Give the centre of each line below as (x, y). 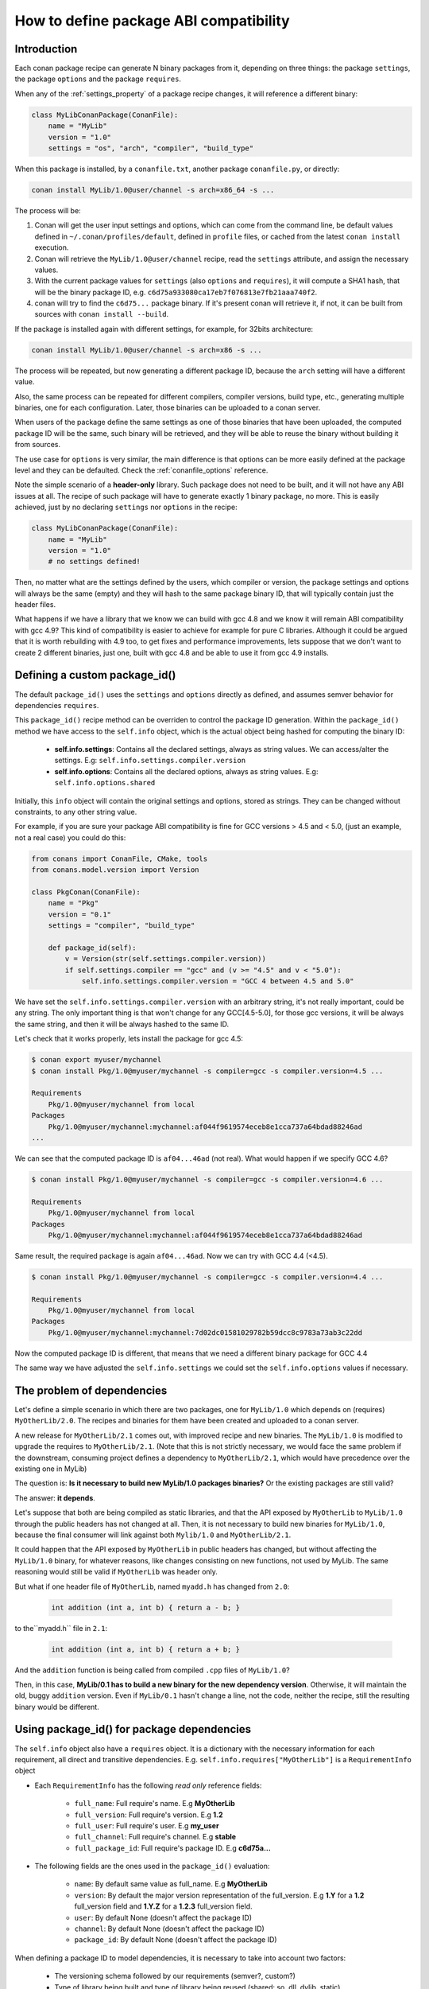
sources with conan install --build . (102, 314)
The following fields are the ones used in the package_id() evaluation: (152, 1866)
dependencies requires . (57, 705)
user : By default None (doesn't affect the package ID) (163, 1917)
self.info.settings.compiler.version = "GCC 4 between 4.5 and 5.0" (218, 981)
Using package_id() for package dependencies (133, 1729)
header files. (35, 605)
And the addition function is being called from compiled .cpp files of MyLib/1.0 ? (152, 1670)
